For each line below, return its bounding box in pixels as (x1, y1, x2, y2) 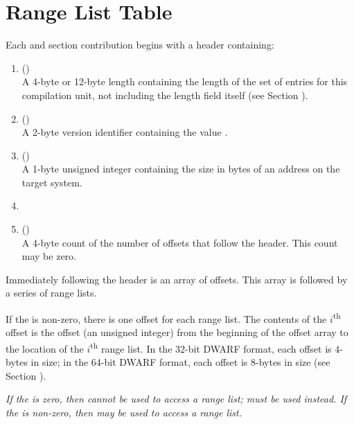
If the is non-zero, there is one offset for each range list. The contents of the (6, 311, 327, 326)
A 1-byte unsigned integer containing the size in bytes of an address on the (21, 161, 340, 176)
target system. (21, 175, 82, 189)
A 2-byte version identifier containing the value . (21, 125, 228, 139)
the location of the (6, 341, 84, 355)
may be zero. (21, 249, 76, 263)
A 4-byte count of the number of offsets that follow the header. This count (21, 235, 338, 249)
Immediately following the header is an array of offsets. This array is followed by (6, 272, 348, 286)
